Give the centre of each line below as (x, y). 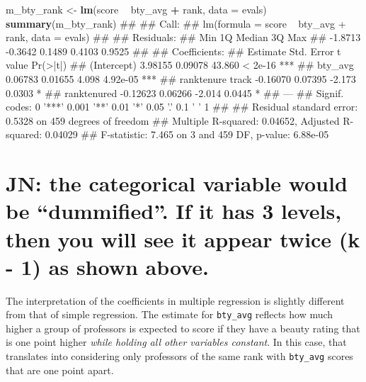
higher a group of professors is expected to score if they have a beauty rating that (183, 328)
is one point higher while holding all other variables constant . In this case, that (176, 342)
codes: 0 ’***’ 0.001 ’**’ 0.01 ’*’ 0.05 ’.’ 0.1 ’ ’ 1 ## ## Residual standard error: (182, 107)
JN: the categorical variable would (177, 183)
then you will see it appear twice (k (183, 238)
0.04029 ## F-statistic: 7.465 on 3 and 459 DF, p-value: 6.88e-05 (187, 134)
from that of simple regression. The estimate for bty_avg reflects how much (170, 314)
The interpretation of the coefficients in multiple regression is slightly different (175, 300)
